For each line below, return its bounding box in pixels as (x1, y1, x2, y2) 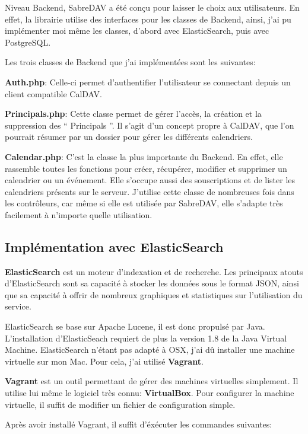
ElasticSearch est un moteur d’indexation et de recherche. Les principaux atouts (5, 265, 303, 277)
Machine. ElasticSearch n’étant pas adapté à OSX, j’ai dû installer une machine (5, 343, 295, 356)
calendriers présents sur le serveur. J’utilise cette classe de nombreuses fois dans (5, 185, 294, 197)
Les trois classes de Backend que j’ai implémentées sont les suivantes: (5, 56, 256, 68)
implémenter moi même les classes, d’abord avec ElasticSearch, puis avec (5, 24, 269, 37)
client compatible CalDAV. (5, 87, 102, 100)
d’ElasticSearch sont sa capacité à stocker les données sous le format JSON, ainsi (5, 277, 299, 289)
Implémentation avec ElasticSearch (5, 237, 224, 256)
